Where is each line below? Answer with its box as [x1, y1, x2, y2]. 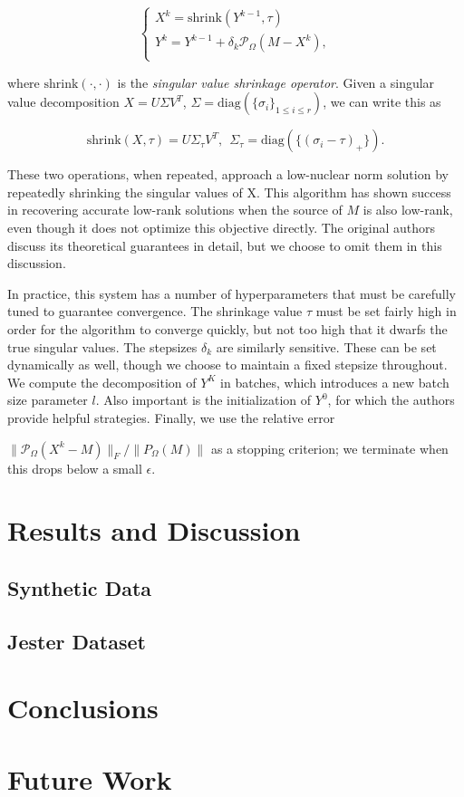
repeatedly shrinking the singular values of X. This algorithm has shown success [7, 182, 451, 201]
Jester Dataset [7, 627, 146, 655]
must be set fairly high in [315, 302, 457, 321]
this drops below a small [7, 458, 142, 477]
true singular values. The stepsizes [7, 337, 198, 356]
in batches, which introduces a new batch [220, 372, 449, 391]
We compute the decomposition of [7, 372, 197, 391]
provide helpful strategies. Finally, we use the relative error [7, 408, 335, 427]
